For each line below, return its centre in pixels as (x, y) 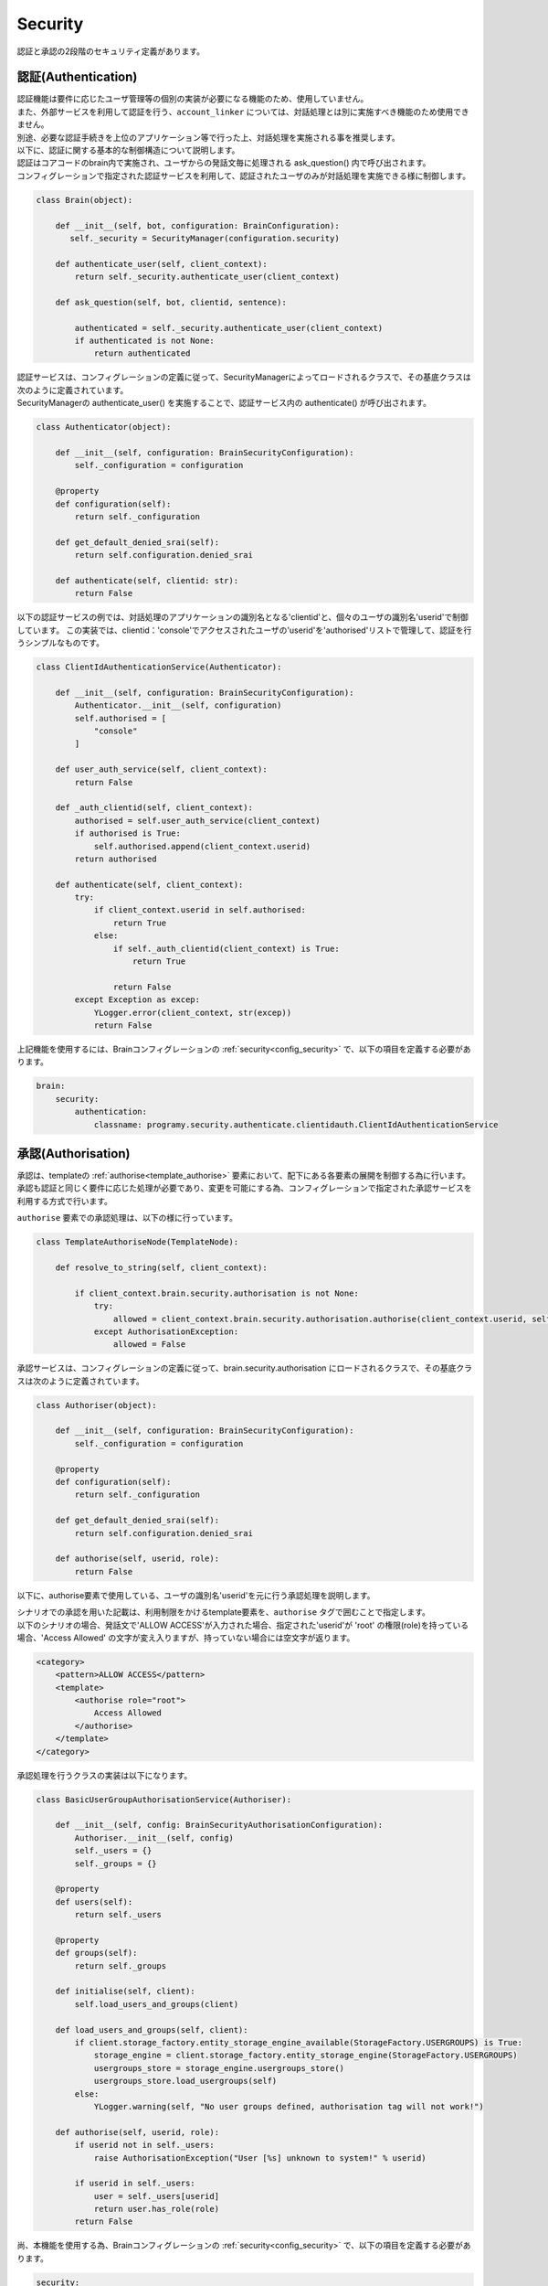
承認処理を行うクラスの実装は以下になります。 (105, 1775)
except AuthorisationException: (166, 1331)
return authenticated (142, 353)
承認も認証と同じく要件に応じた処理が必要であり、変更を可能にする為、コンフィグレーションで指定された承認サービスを (244, 1188)
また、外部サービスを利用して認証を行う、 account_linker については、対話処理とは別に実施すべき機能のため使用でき (243, 112)
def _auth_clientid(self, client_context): (154, 808)
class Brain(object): (84, 200)
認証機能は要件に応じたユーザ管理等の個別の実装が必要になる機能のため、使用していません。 (193, 99)
